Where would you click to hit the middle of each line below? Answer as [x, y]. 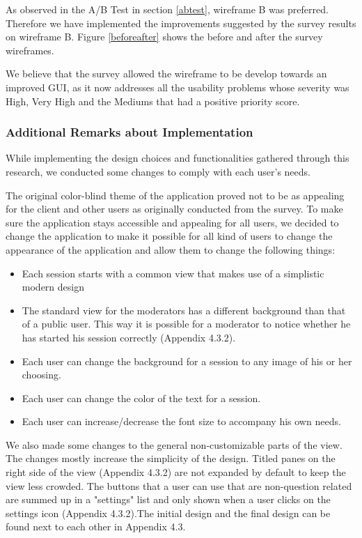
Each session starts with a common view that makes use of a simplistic [173, 273]
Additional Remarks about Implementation [129, 132]
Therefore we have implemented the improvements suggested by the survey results [181, 23]
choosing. [41, 375]
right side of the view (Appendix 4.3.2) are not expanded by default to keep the [176, 472]
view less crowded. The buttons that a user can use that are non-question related [179, 485]
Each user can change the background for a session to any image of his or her [187, 361]
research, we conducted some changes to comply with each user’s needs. [158, 171]
